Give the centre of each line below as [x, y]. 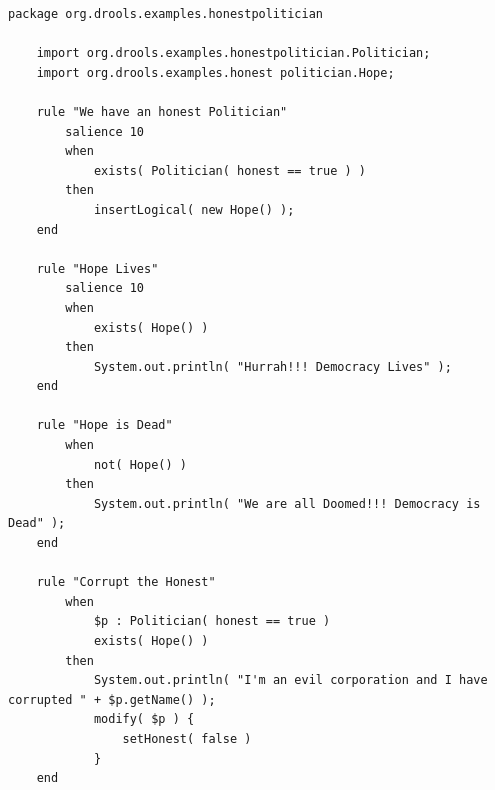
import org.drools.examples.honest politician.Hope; [215, 72]
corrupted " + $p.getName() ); [112, 699]
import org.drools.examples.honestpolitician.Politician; [233, 53]
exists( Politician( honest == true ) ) [229, 170]
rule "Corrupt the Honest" [126, 582]
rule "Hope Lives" [97, 268]
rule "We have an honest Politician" [162, 111]
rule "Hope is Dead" [104, 425]
